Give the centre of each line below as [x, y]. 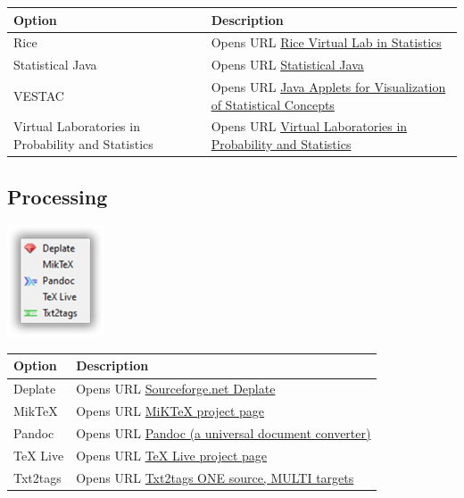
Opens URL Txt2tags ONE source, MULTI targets [215, 477]
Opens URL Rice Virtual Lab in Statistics [326, 42]
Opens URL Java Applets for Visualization [328, 87]
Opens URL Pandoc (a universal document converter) [224, 432]
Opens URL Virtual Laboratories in [309, 126]
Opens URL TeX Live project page [171, 455]
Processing [58, 196]
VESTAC [39, 95]
